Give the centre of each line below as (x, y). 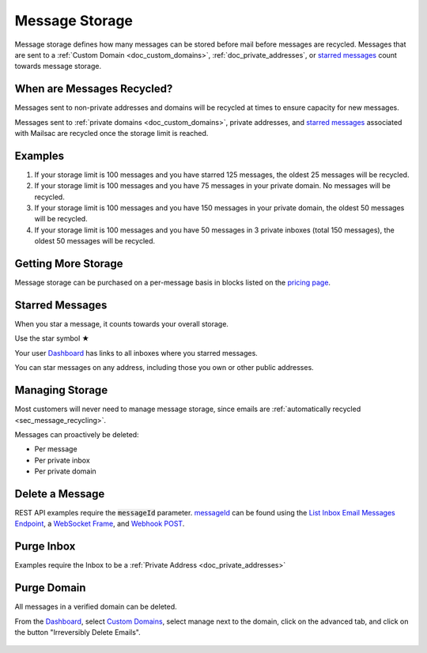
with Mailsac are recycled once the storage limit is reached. (111, 134)
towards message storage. (58, 66)
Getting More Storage (69, 264)
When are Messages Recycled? (94, 89)
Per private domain (65, 471)
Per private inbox (62, 460)
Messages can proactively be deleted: (77, 434)
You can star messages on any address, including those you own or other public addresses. (164, 368)
